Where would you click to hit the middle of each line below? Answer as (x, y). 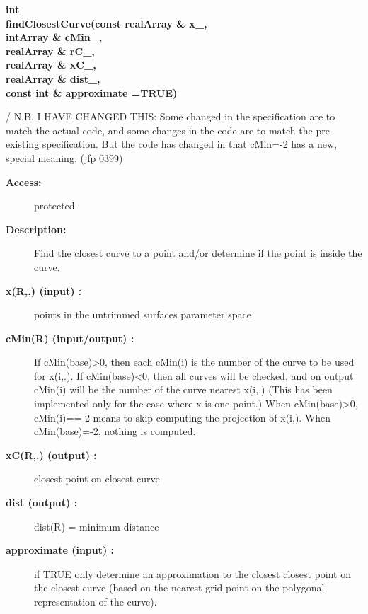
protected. (56, 205)
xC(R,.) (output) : (51, 454)
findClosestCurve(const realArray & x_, (107, 23)
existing (23, 144)
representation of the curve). (96, 601)
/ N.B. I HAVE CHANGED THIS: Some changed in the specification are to (171, 116)
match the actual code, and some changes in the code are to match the (159, 130)
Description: (36, 229)
